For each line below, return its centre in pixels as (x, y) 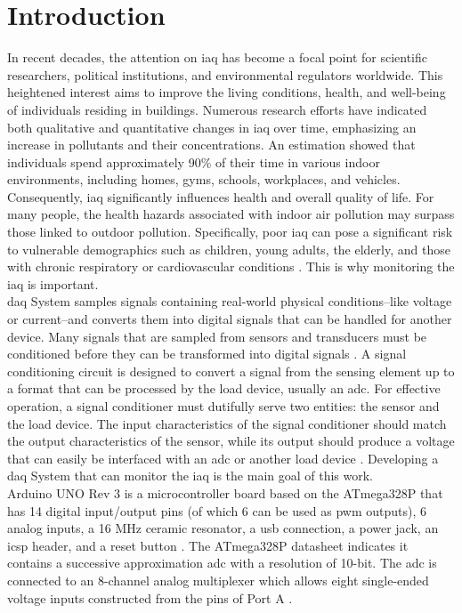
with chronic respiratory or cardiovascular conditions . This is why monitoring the (231, 266)
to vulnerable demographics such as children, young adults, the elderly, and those (229, 249)
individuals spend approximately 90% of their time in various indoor (194, 161)
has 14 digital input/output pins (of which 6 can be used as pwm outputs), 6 (217, 510)
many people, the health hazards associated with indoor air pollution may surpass (231, 214)
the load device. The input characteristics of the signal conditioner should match (227, 423)
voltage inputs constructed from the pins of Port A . (150, 597)
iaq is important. (53, 283)
